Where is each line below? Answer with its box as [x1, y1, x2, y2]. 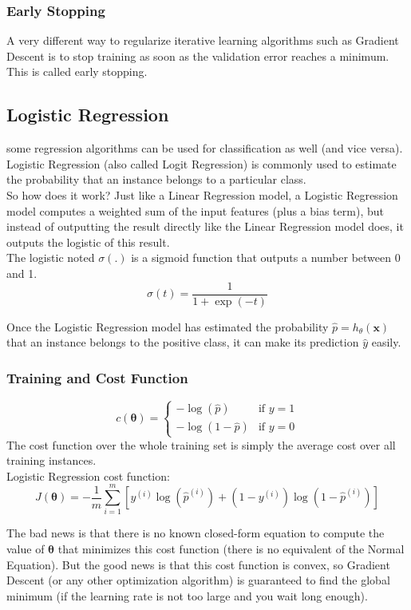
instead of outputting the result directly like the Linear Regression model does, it [6, 218, 404, 235]
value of [6, 541, 45, 557]
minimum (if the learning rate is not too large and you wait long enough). [6, 587, 368, 604]
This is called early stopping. [6, 63, 148, 80]
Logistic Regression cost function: [6, 467, 170, 484]
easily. [371, 334, 401, 351]
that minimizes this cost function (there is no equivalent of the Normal [57, 541, 405, 557]
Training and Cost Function [6, 367, 188, 387]
